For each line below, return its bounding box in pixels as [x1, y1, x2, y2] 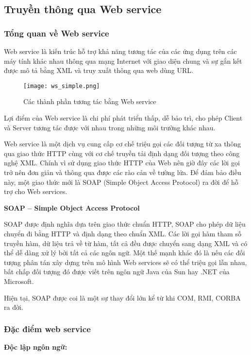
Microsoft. [4, 276, 34, 286]
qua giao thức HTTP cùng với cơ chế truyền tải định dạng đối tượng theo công [4, 148, 240, 158]
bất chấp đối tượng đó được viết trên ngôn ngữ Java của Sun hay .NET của [4, 266, 230, 277]
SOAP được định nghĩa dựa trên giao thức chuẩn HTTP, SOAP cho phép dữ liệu [4, 219, 246, 229]
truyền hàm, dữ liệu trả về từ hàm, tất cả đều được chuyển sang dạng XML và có [4, 238, 248, 248]
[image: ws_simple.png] [23, 82, 100, 89]
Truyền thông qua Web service [4, 1, 162, 17]
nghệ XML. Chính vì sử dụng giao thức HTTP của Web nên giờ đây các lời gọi [4, 158, 240, 168]
